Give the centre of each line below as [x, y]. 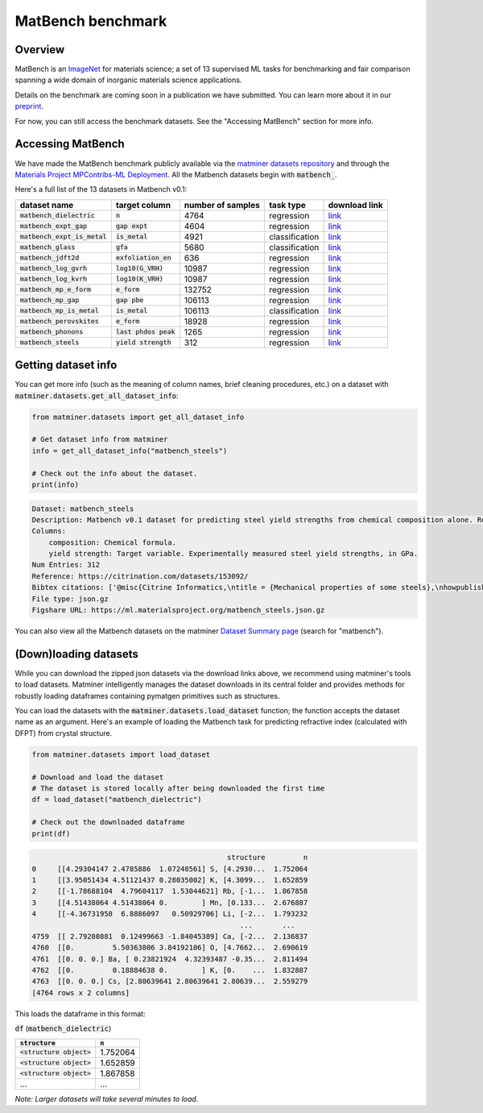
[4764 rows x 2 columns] [81, 993]
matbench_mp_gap [50, 300]
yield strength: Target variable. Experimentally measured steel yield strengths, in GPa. [233, 554]
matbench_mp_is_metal [60, 311]
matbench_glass [47, 247]
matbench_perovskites [60, 321]
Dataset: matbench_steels [83, 509]
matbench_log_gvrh [54, 269]
